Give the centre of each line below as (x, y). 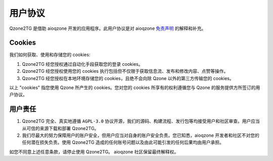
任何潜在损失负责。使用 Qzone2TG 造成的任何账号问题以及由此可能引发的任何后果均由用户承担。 (123, 142)
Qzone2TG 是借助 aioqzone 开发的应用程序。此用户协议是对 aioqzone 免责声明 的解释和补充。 (108, 28)
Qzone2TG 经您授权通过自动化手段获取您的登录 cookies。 (82, 64)
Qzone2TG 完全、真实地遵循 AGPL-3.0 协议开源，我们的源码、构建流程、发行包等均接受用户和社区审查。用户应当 (141, 121)
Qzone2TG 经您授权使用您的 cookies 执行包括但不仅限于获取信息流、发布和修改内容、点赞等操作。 (125, 71)
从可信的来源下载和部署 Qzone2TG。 (60, 128)
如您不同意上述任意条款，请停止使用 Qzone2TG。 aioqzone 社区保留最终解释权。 (94, 151)
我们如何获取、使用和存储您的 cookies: (50, 55)
